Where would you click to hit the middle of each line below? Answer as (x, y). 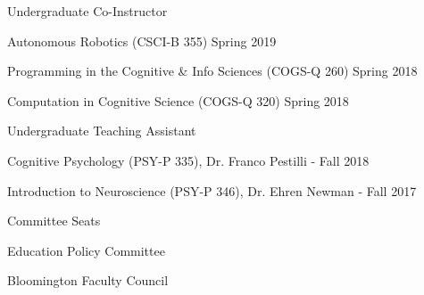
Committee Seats (54, 221)
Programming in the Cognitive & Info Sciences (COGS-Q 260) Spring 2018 (212, 71)
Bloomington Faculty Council (88, 280)
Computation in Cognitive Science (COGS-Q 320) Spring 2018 (178, 100)
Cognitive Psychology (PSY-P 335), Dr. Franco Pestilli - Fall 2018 (188, 160)
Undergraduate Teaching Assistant (102, 131)
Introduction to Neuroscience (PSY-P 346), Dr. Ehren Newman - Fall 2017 (212, 190)
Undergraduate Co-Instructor (87, 11)
